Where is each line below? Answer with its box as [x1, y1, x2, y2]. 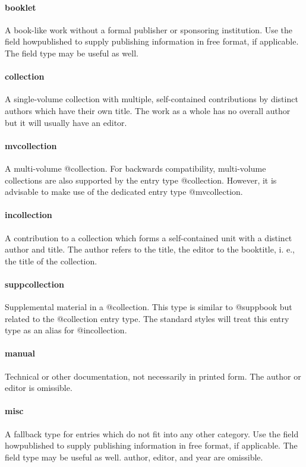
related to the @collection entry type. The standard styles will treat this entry [5, 312, 289, 324]
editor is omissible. [5, 381, 72, 394]
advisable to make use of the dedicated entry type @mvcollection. [5, 185, 243, 198]
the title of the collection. [5, 254, 97, 267]
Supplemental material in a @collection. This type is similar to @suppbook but [5, 301, 292, 313]
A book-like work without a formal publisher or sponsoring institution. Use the [5, 23, 293, 36]
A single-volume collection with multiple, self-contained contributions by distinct [5, 93, 298, 105]
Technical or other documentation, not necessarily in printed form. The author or [5, 370, 301, 382]
